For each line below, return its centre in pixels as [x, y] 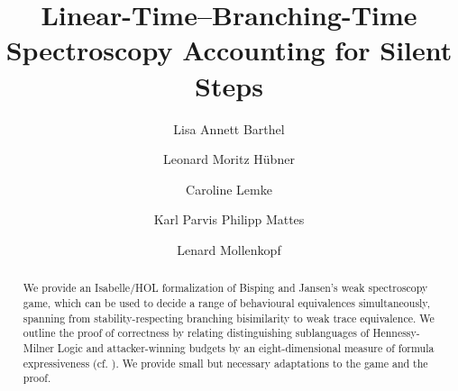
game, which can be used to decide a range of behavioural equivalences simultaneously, [226, 302]
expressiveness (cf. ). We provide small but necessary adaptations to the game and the [225, 363]
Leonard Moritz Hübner [229, 159]
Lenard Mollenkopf [229, 249]
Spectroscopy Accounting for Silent [229, 50]
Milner [38, 347]
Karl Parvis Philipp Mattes [229, 219]
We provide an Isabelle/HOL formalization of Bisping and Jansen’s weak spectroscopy [225, 288]
